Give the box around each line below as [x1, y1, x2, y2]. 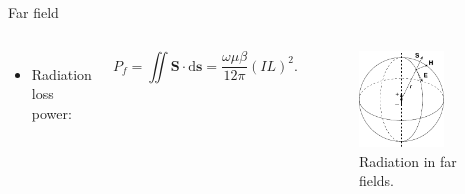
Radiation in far [358, 150, 457, 171]
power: [31, 102, 72, 123]
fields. [358, 170, 394, 191]
